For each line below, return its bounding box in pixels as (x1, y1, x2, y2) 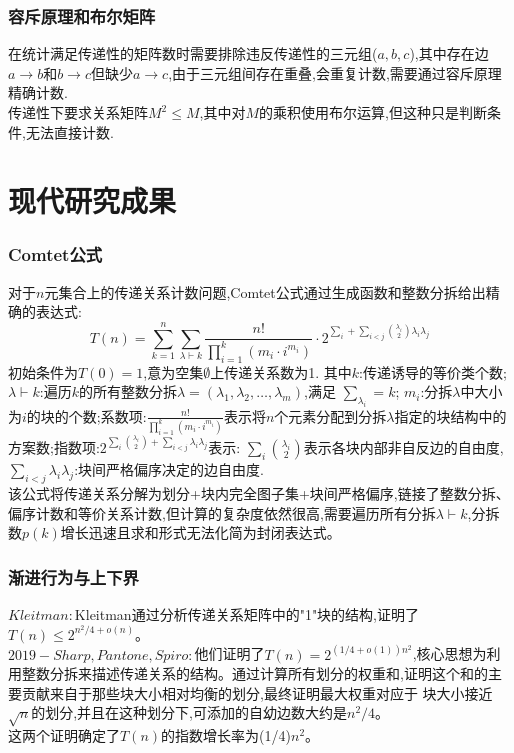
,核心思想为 (412, 643, 487, 664)
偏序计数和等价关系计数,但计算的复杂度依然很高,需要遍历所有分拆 (8, 502, 436, 523)
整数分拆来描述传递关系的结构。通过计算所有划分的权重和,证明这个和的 (21, 663, 488, 684)
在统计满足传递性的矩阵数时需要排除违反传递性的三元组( (8, 43, 378, 64)
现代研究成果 (8, 180, 177, 221)
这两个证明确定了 (8, 725, 120, 746)
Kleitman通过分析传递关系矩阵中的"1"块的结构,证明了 (74, 603, 420, 624)
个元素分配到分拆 (274, 405, 387, 426)
